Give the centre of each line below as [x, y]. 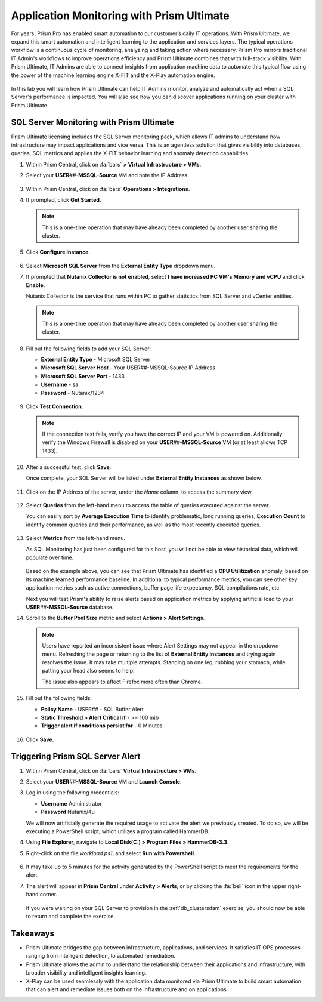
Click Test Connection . [55, 406]
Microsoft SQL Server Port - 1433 [83, 376]
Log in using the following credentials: [72, 793]
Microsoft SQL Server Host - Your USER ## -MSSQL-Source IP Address [128, 368]
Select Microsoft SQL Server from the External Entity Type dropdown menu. [121, 266]
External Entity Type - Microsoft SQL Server [96, 359]
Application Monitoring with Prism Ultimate [120, 16]
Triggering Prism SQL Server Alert [76, 756]
